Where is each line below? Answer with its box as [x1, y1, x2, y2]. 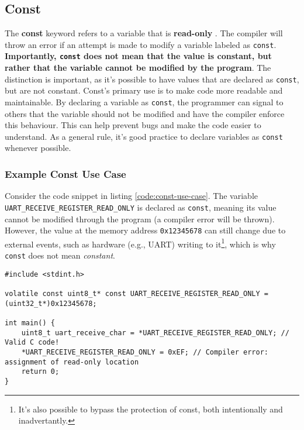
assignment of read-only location [5, 357, 139, 366]
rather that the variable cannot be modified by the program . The [5, 61, 271, 74]
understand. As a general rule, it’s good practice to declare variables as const [5, 130, 283, 142]
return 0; [21, 367, 60, 376]
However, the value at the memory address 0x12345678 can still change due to [5, 224, 286, 236]
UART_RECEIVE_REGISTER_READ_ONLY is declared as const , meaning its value [5, 201, 277, 213]
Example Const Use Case [5, 166, 126, 181]
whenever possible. [5, 142, 71, 154]
